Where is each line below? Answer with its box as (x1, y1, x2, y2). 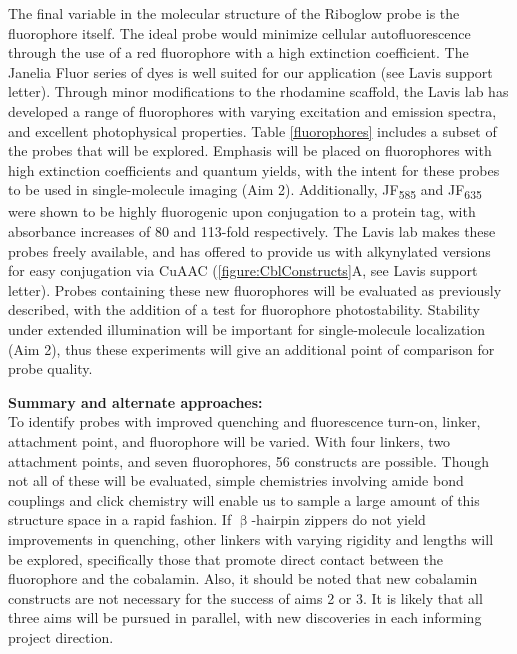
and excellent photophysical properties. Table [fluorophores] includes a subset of (8, 120, 497, 141)
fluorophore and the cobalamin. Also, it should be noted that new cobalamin (8, 568, 478, 589)
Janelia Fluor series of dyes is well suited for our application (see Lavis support (8, 61, 493, 82)
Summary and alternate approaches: (8, 391, 263, 412)
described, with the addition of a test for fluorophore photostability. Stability (8, 299, 480, 320)
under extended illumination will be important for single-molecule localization (8, 319, 486, 340)
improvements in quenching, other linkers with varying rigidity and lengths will (8, 528, 494, 549)
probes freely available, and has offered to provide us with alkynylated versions (8, 240, 491, 261)
